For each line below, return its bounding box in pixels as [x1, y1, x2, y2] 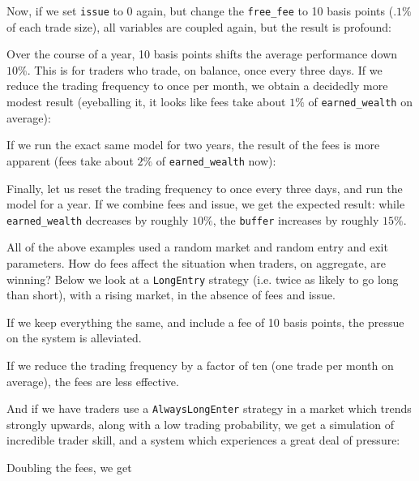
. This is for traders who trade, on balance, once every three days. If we [27, 61, 383, 78]
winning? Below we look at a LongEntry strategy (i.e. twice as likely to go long [6, 270, 399, 287]
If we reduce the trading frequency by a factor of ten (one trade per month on [6, 357, 394, 373]
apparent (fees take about [6, 152, 134, 169]
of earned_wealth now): [156, 152, 276, 169]
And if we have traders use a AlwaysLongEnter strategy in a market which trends [6, 400, 412, 417]
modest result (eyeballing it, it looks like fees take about [6, 93, 286, 110]
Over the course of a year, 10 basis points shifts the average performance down [6, 45, 398, 62]
